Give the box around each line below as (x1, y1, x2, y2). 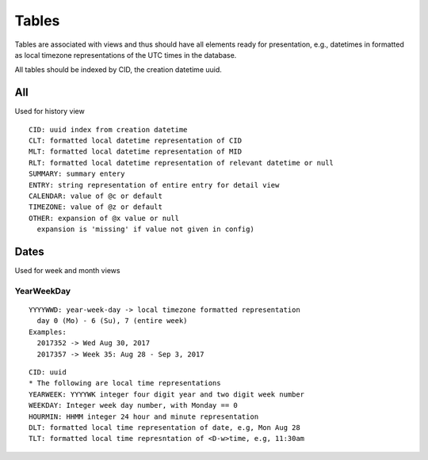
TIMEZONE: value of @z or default (29, 203, 162, 211)
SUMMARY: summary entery (29, 169, 125, 178)
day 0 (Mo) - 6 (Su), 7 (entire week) (36, 317, 188, 325)
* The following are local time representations (29, 378, 221, 388)
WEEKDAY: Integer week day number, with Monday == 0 (29, 401, 238, 410)
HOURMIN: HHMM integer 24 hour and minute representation (29, 412, 259, 421)
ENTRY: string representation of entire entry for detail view (29, 181, 280, 189)
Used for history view (14, 107, 85, 116)
